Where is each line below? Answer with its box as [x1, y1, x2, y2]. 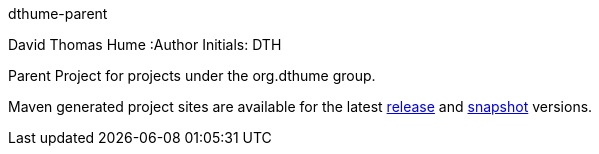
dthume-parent [8, 5, 108, 22]
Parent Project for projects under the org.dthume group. [8, 67, 376, 84]
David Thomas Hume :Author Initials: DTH [8, 36, 282, 53]
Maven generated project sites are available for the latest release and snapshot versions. [8, 98, 593, 115]
